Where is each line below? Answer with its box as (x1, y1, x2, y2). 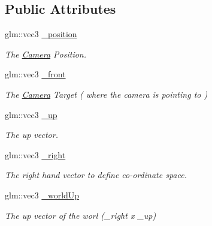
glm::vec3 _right (5, 148, 66, 161)
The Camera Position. (5, 47, 87, 60)
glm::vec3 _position (5, 28, 77, 40)
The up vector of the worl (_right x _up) (5, 209, 156, 221)
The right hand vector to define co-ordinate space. (5, 168, 187, 181)
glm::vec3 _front (5, 68, 66, 80)
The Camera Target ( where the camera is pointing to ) (5, 88, 208, 100)
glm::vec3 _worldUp (5, 188, 80, 201)
